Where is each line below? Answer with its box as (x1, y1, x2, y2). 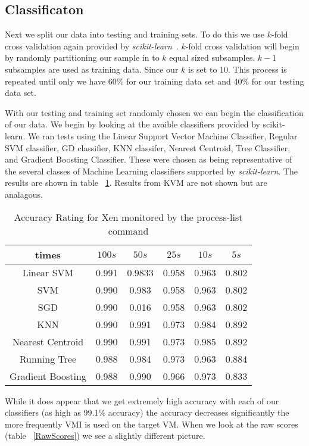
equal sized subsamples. (169, 51, 255, 64)
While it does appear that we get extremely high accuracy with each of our (5, 394, 279, 407)
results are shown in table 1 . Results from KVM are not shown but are (5, 176, 267, 189)
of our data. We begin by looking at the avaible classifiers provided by (5, 118, 260, 130)
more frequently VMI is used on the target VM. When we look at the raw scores (5, 417, 298, 430)
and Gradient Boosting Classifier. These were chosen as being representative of (5, 153, 292, 166)
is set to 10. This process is (188, 63, 287, 75)
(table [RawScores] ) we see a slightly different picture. (5, 429, 205, 442)
